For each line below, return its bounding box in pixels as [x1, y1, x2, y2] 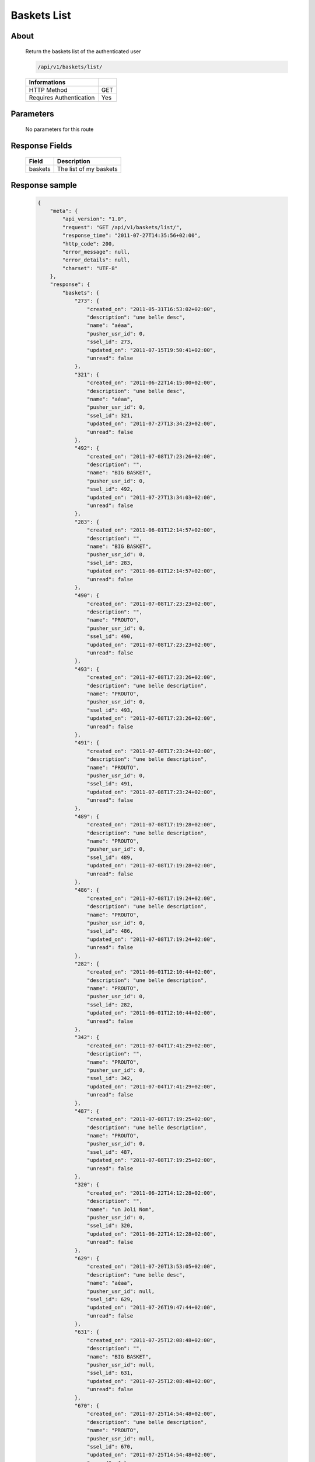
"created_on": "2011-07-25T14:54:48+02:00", [86, 1411, 216, 1418]
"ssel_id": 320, [86, 1222, 134, 1229]
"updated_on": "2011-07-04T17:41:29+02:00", [86, 1083, 216, 1090]
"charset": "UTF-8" [62, 265, 118, 271]
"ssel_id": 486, [86, 927, 134, 935]
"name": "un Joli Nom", [86, 1206, 155, 1213]
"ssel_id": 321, [86, 412, 134, 419]
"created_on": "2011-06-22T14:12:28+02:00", [86, 1189, 216, 1196]
